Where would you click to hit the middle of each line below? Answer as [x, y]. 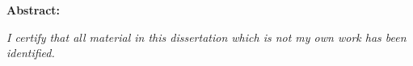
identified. [31, 53]
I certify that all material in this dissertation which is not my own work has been [206, 37]
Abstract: [34, 10]
